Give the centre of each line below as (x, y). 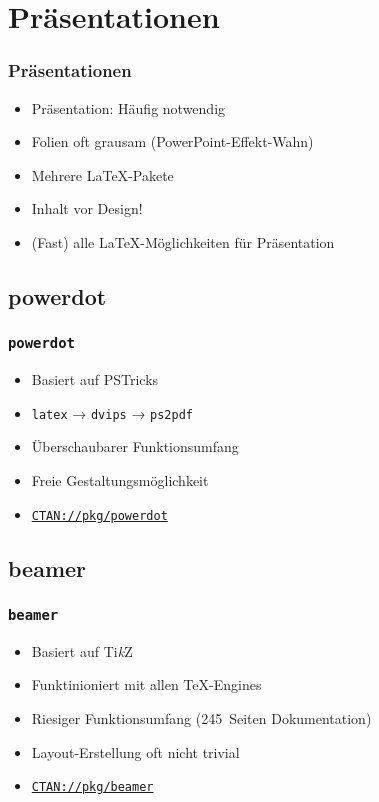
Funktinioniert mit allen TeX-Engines (146, 684)
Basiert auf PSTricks (95, 379)
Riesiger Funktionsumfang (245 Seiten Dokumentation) (201, 717)
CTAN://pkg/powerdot (99, 515)
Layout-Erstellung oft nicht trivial (135, 751)
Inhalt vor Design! (87, 208)
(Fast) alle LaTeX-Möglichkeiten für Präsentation (183, 241)
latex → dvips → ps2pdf (112, 412)
